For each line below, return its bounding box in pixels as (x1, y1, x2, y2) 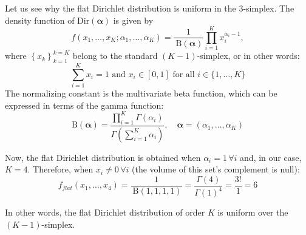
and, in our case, (240, 151, 302, 163)
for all (172, 70, 195, 79)
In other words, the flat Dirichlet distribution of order (5, 206, 205, 219)
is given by (113, 13, 154, 26)
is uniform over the (217, 206, 288, 219)
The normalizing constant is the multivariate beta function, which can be (5, 87, 277, 100)
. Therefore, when (27, 163, 93, 175)
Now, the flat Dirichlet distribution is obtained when (5, 151, 201, 163)
